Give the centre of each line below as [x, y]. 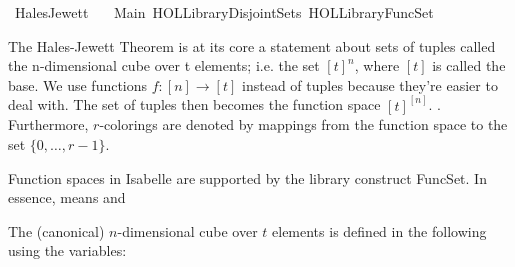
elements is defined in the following [379, 230]
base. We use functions [78, 84]
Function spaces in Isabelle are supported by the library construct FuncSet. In [247, 177]
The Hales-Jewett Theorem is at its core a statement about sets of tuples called [252, 45]
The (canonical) [56, 230]
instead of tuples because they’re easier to [370, 84]
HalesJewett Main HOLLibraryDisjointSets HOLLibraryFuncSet [224, 12]
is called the [469, 65]
